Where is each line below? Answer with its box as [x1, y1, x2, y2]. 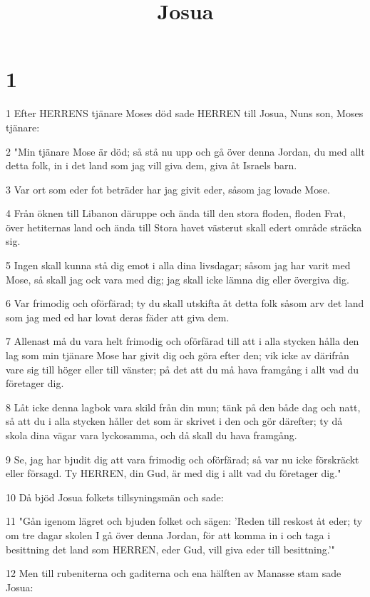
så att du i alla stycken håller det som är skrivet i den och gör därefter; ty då [6, 413, 343, 428]
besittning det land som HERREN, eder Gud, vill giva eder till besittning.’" [6, 541, 335, 556]
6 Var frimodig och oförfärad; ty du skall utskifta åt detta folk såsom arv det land [6, 296, 364, 311]
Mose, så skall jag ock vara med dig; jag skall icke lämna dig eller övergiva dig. [6, 271, 349, 286]
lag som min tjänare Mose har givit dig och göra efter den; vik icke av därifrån [6, 348, 349, 363]
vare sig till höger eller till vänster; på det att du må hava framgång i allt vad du [6, 361, 359, 376]
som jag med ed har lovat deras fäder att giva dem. [6, 309, 230, 324]
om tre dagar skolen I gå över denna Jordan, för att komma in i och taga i [6, 527, 331, 542]
